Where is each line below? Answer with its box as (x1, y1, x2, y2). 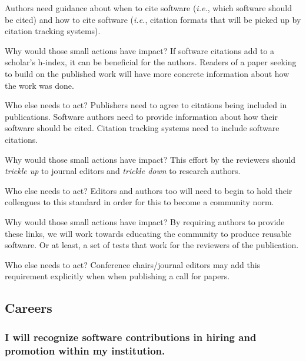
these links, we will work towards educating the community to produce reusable (5, 227, 292, 239)
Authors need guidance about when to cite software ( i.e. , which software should (5, 2, 292, 14)
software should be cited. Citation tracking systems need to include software (5, 122, 280, 134)
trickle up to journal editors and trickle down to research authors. (5, 165, 241, 177)
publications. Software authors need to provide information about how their (5, 110, 278, 122)
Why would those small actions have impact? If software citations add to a (5, 44, 275, 56)
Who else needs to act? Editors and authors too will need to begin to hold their (5, 184, 292, 196)
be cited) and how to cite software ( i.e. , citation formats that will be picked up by (5, 13, 301, 25)
